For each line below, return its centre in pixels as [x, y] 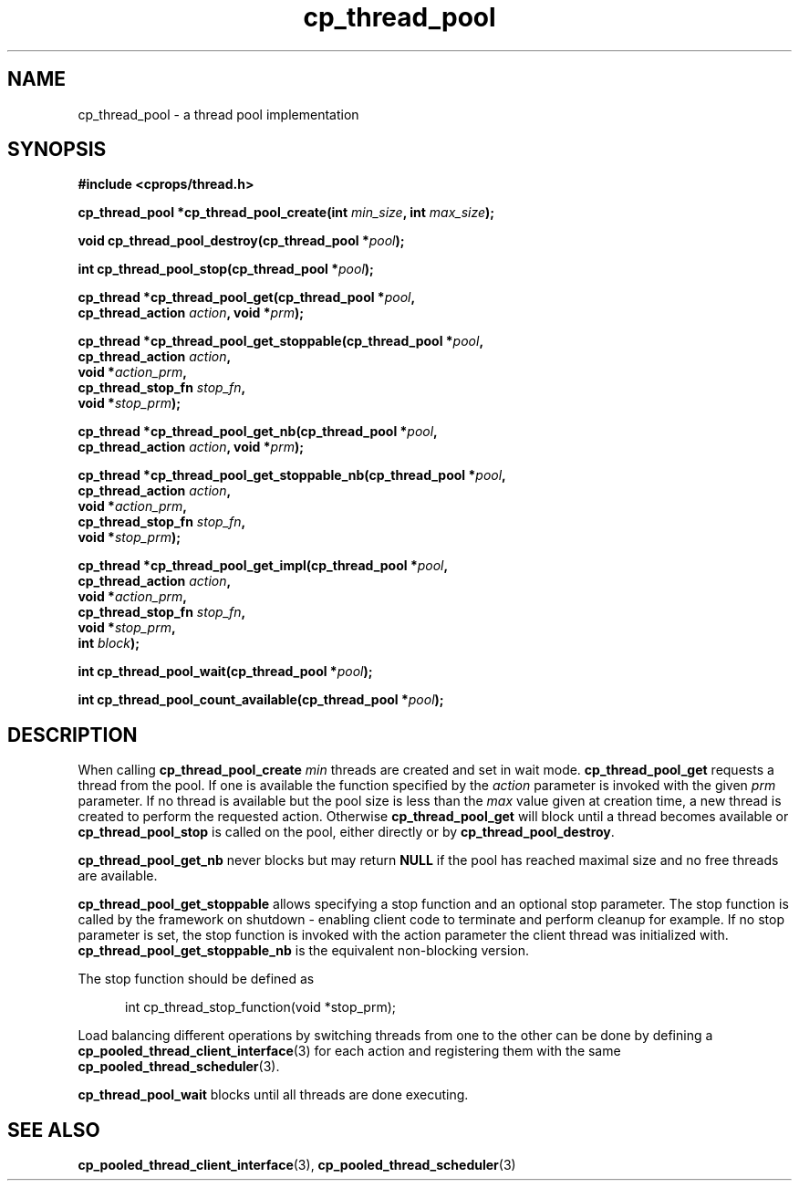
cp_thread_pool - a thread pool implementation [218, 114]
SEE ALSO [54, 1130]
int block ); [109, 643]
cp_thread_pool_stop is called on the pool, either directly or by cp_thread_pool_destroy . [346, 832]
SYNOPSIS [57, 150]
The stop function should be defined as [196, 979]
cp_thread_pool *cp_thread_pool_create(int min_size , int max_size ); [286, 213]
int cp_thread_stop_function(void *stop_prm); [261, 1007]
